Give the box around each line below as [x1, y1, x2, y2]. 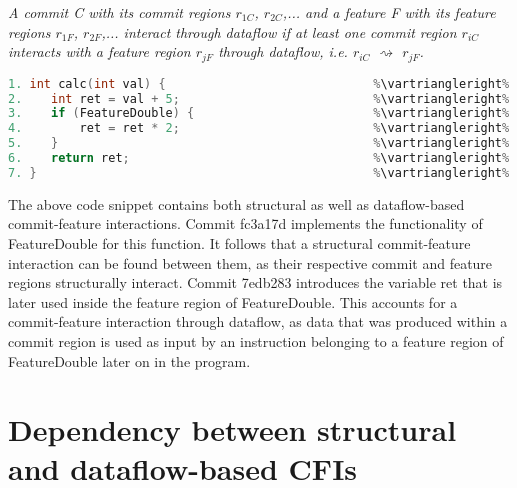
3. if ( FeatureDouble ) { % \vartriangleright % [8, 106, 510, 121]
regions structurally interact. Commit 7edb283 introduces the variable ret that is [8, 272, 503, 293]
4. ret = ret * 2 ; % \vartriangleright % [8, 121, 510, 136]
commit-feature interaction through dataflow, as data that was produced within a [8, 311, 508, 332]
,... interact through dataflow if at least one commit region [101, 21, 457, 42]
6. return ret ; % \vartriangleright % [8, 151, 510, 166]
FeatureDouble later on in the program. [8, 350, 251, 371]
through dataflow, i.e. [218, 41, 348, 62]
